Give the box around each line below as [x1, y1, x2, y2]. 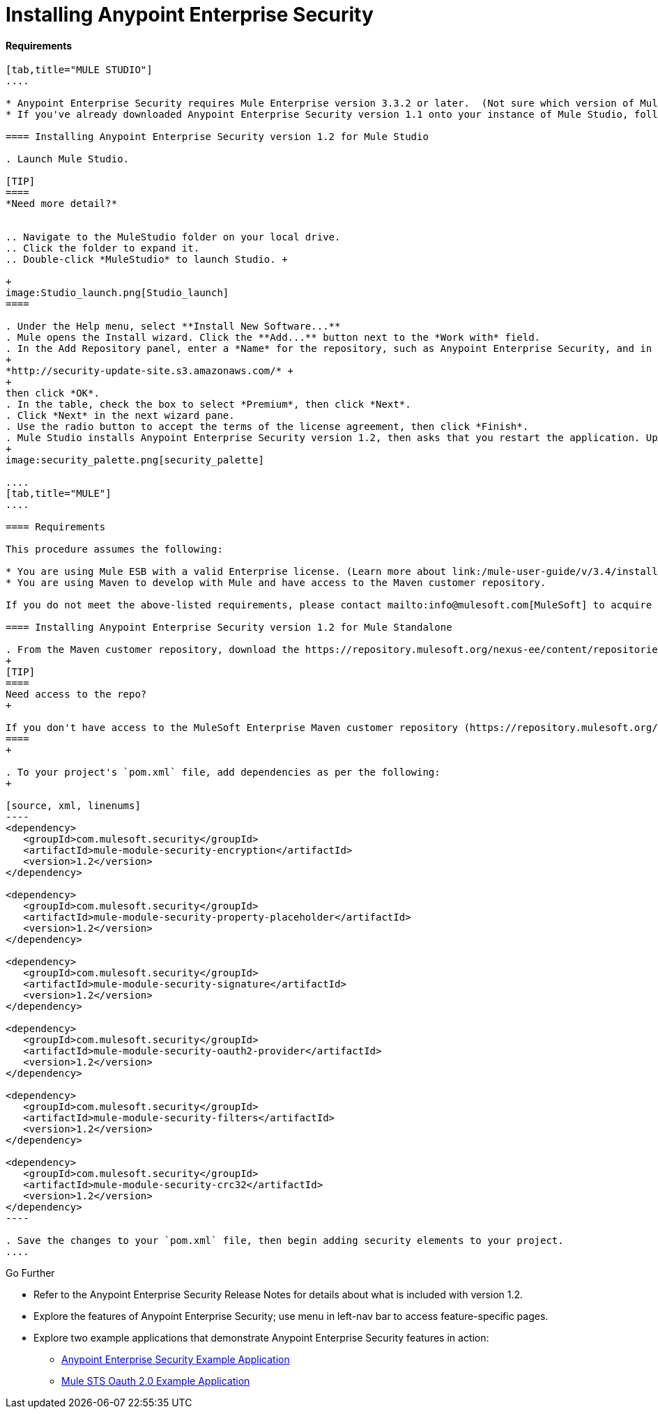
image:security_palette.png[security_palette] [6, 454, 264, 466]
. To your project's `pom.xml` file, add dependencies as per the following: [6, 767, 441, 778]
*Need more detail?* [6, 198, 118, 210]
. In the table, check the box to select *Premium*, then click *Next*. [6, 399, 411, 410]
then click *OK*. [6, 387, 100, 399]
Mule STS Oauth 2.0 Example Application [61, 1375, 250, 1388]
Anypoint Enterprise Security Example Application [61, 1353, 290, 1366]
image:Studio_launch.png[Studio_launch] [6, 287, 229, 299]
